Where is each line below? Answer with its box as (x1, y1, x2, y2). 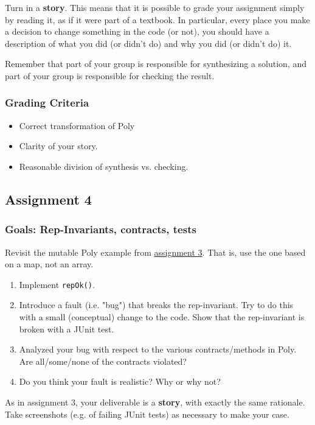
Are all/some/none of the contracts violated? (19, 354, 187, 367)
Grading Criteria (5, 95, 89, 110)
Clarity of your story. (19, 139, 98, 152)
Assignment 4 (5, 189, 92, 208)
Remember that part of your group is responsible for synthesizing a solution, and (5, 57, 306, 70)
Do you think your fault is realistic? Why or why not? (19, 375, 221, 388)
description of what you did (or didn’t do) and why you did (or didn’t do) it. (5, 37, 292, 49)
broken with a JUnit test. (19, 322, 114, 335)
